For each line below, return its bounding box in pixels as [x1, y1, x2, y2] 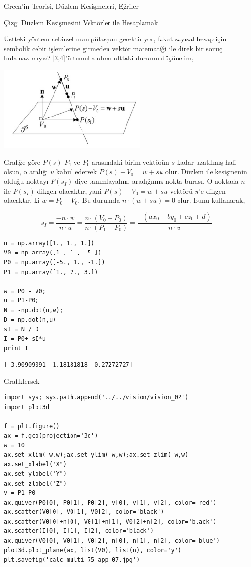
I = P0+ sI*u [4, 335, 46, 342]
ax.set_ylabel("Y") [4, 470, 67, 477]
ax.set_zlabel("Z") [4, 480, 67, 487]
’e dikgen [198, 185, 226, 196]
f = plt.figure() [4, 422, 60, 430]
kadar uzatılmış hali [177, 156, 236, 167]
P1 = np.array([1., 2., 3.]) [4, 268, 98, 275]
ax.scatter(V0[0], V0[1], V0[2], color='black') [4, 508, 164, 516]
